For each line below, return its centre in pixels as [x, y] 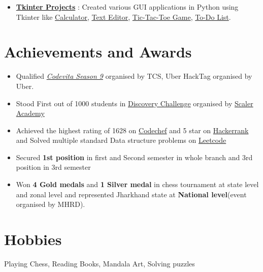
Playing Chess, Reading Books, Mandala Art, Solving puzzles [100, 263]
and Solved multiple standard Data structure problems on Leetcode [121, 140]
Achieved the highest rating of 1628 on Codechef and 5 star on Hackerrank [132, 130]
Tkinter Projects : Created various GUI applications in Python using [127, 7]
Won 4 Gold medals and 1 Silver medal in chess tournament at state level [137, 184]
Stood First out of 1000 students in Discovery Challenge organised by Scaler [135, 103]
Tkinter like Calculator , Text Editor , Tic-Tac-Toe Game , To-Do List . [123, 17]
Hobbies [33, 239]
